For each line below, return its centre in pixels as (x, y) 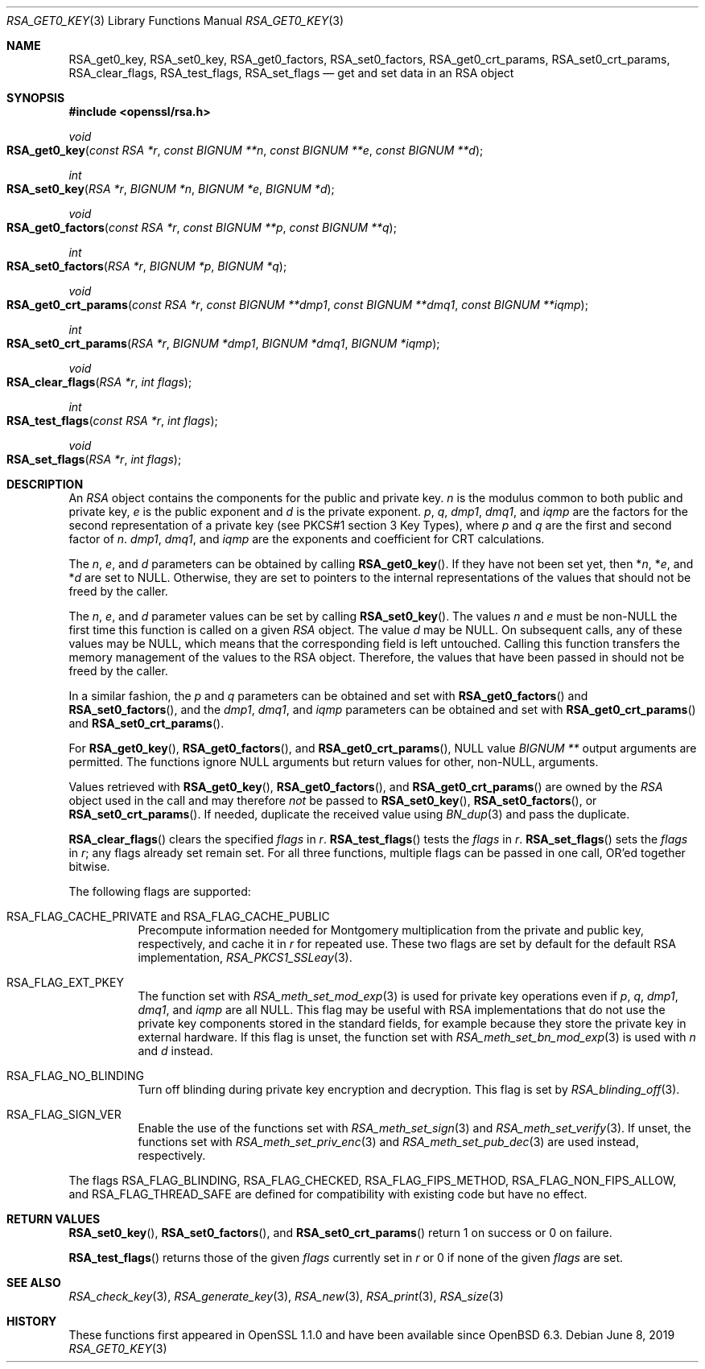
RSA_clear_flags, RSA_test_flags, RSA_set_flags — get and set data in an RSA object (291, 73)
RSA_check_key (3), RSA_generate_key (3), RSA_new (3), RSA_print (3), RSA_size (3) (286, 1296)
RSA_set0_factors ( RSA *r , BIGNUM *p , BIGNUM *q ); (147, 266)
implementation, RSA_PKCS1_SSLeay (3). (245, 957)
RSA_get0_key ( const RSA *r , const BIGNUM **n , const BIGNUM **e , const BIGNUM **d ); (245, 150)
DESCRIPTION (45, 484)
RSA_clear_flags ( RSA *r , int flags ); (99, 382)
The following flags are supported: (160, 891)
